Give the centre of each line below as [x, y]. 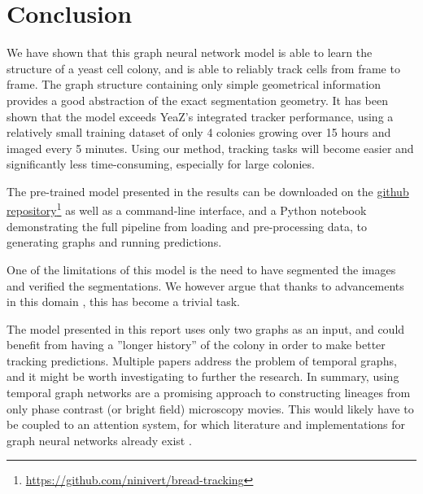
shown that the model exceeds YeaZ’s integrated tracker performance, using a [200, 116]
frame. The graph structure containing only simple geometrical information [194, 84]
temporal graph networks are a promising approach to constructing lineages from [209, 393]
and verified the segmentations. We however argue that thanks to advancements [205, 285]
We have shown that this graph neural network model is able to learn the [190, 52]
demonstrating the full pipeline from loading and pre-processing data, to [187, 226]
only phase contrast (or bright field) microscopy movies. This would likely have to [210, 408]
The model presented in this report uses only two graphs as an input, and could [206, 328]
